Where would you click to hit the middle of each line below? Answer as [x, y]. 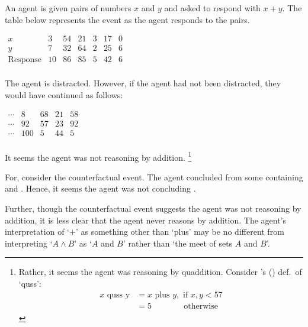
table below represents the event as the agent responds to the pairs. [127, 19]
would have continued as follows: [64, 94]
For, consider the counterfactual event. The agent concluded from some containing [154, 177]
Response [25, 60]
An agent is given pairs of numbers [68, 8]
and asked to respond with [212, 8]
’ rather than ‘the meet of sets [178, 243]
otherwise [201, 306]
